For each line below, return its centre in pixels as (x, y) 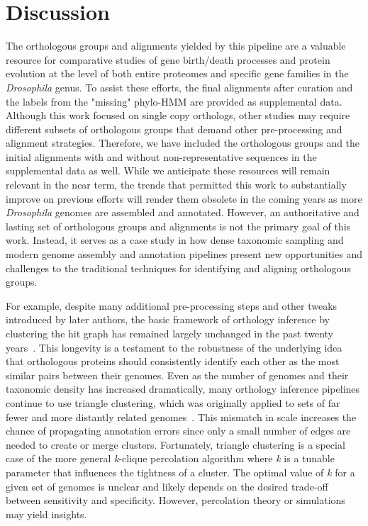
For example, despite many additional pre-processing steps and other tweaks (172, 305)
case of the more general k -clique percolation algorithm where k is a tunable (170, 458)
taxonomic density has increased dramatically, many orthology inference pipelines (183, 389)
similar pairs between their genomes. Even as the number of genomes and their (177, 375)
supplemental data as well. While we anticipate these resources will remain (168, 170)
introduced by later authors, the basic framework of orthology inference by (168, 319)
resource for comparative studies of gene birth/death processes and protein (168, 59)
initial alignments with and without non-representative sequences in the (161, 156)
